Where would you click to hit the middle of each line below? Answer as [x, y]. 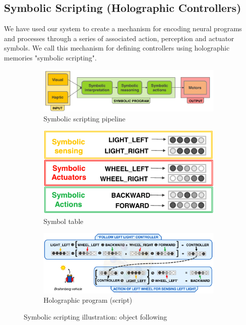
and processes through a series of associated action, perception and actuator [119, 38]
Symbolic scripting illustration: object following [96, 316]
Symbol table [63, 221]
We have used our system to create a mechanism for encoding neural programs [123, 28]
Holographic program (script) [88, 300]
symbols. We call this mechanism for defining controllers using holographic [117, 48]
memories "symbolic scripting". [50, 57]
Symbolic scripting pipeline [84, 118]
